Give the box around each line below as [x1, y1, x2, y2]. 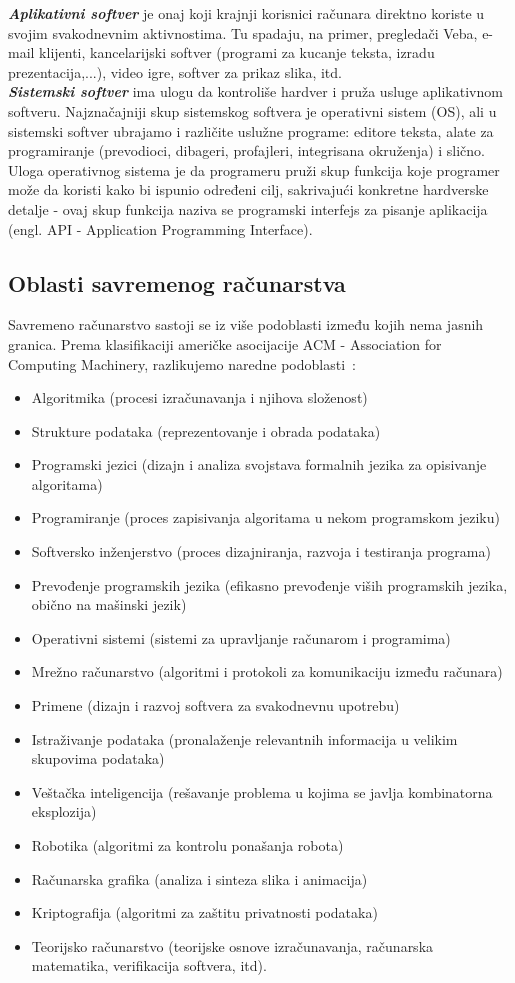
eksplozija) [31, 801, 97, 822]
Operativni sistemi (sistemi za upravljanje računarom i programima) [31, 627, 451, 648]
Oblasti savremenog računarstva [8, 267, 346, 298]
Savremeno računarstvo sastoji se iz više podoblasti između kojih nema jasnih [8, 314, 484, 335]
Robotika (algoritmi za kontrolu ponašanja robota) [31, 835, 344, 856]
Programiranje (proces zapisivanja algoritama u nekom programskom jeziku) [31, 507, 500, 528]
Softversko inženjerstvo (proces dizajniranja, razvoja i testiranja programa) [31, 541, 491, 562]
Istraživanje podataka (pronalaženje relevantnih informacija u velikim [31, 728, 458, 749]
